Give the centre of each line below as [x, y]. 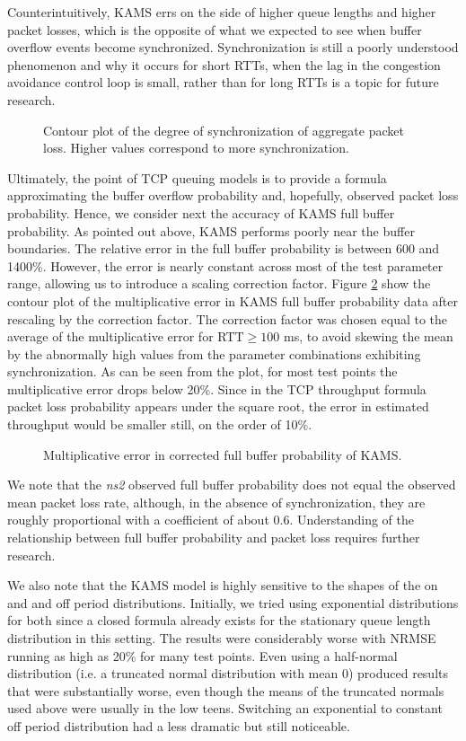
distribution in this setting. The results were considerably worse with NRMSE [222, 638]
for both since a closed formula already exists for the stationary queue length [219, 620]
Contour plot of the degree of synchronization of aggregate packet [224, 130]
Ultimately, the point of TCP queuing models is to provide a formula [197, 177]
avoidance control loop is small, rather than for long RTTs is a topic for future [223, 82]
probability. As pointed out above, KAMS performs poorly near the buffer [211, 230]
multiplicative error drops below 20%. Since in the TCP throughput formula [217, 388]
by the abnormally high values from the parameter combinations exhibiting [214, 353]
